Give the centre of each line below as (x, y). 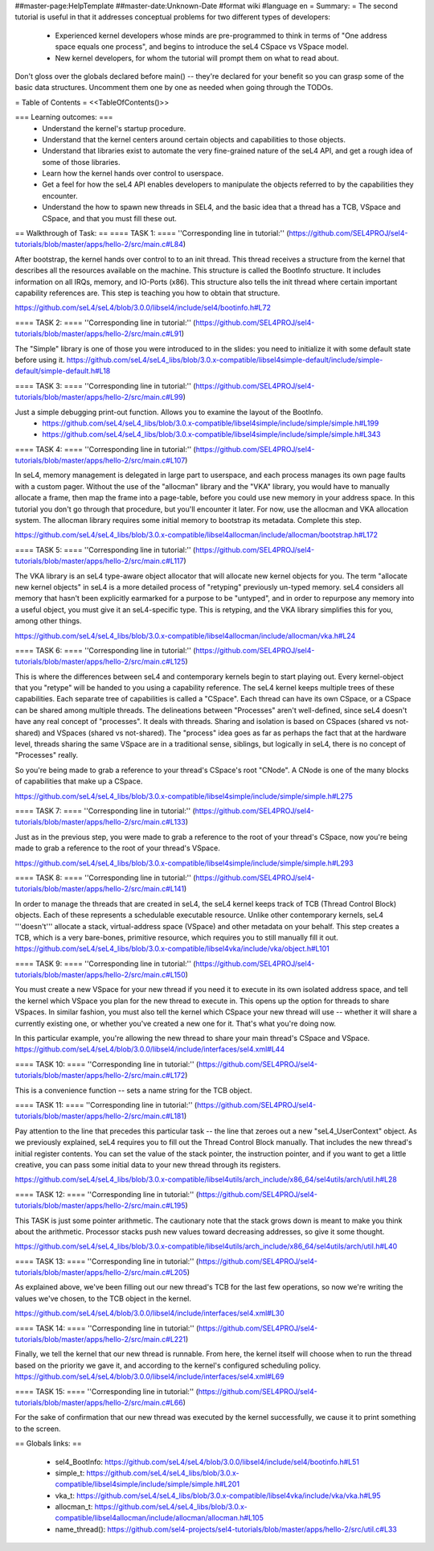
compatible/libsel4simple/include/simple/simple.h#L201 (147, 1484)
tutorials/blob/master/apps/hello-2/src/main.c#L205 (101, 1273)
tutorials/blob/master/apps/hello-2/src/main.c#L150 (100, 975)
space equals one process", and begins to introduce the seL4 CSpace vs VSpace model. (202, 47)
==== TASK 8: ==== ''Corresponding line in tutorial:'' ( (105, 878)
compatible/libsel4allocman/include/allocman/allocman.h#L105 (160, 1518)
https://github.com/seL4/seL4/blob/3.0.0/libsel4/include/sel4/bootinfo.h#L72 (143, 308)
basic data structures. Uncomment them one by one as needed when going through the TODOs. (174, 88)
